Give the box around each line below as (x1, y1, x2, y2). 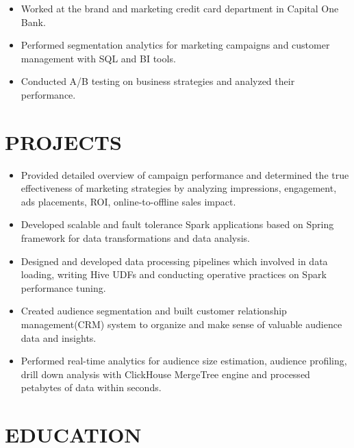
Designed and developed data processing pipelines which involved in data (21, 253, 328, 268)
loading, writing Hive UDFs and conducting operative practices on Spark (21, 267, 327, 282)
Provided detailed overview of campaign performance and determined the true (21, 167, 349, 182)
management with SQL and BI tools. (21, 51, 176, 65)
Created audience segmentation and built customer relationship (21, 303, 287, 318)
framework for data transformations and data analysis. (21, 231, 251, 245)
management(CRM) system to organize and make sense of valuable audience (21, 317, 342, 332)
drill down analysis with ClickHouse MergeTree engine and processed (21, 366, 310, 381)
